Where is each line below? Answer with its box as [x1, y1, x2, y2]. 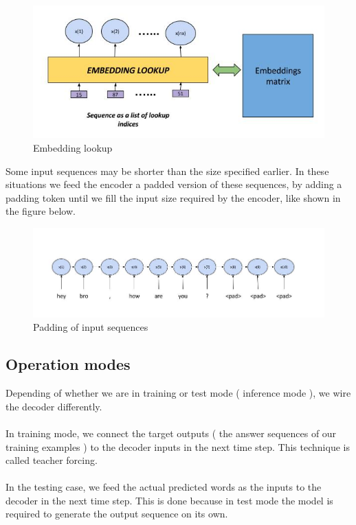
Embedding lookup [33, 140, 113, 154]
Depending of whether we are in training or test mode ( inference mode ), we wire [5, 386, 351, 400]
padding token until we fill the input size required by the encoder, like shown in [5, 190, 341, 205]
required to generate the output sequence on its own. [5, 506, 228, 521]
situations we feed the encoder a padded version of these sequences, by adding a [5, 177, 342, 191]
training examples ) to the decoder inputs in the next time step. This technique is [5, 439, 350, 454]
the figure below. [5, 204, 76, 218]
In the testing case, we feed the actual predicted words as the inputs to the [5, 480, 322, 494]
